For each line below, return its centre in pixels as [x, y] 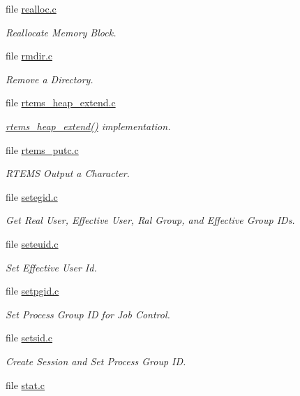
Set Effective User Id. [51, 267]
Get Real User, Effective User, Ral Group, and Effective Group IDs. [150, 220]
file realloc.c [31, 8]
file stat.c [25, 384]
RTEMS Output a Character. [68, 173]
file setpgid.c [32, 291]
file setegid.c [32, 196]
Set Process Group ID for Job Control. [88, 314]
